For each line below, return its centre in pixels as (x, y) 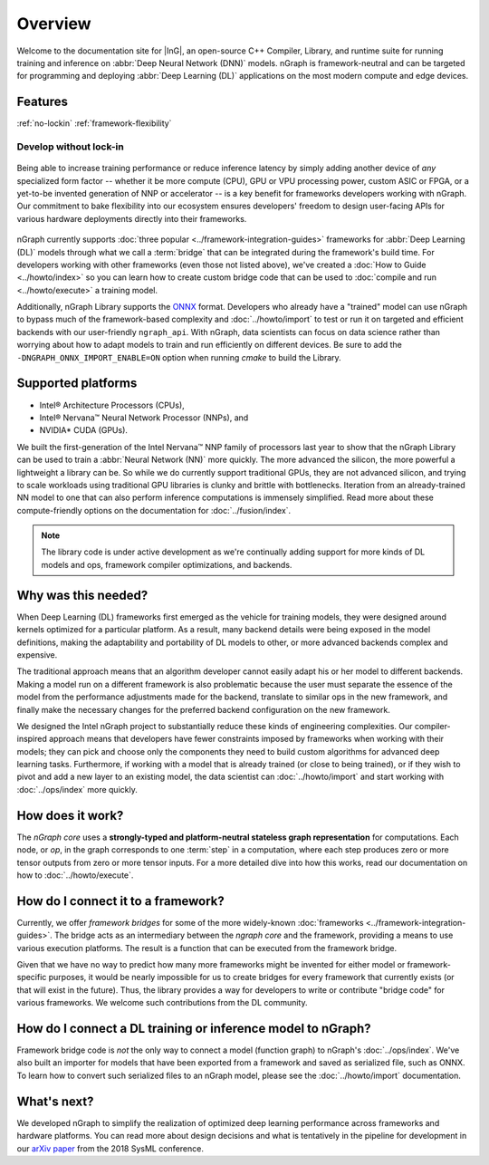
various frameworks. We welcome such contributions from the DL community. (162, 1003)
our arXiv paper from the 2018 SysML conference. (110, 1148)
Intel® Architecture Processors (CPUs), (112, 405)
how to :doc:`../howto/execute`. (75, 875)
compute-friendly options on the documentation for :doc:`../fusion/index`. (154, 510)
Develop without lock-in (70, 147)
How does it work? (70, 815)
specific (32, 977)
